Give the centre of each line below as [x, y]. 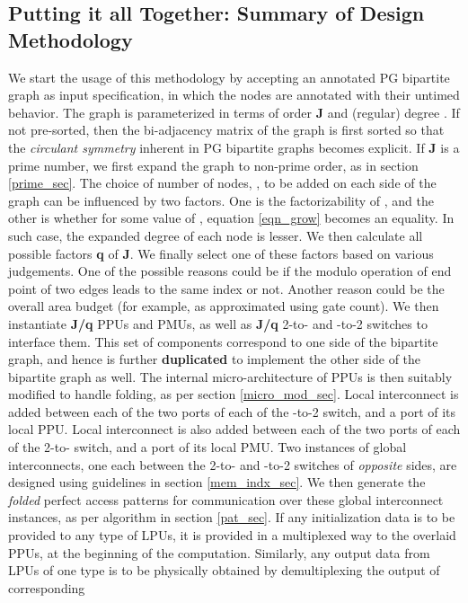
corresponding [47, 587]
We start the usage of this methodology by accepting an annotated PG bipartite [229, 77]
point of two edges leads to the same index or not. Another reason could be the [226, 288]
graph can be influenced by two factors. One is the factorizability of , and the [221, 200]
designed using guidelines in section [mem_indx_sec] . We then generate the [217, 482]
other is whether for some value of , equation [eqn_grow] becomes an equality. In [231, 218]
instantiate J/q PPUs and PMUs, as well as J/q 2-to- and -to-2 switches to [218, 323]
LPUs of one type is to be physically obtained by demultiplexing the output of [224, 570]
